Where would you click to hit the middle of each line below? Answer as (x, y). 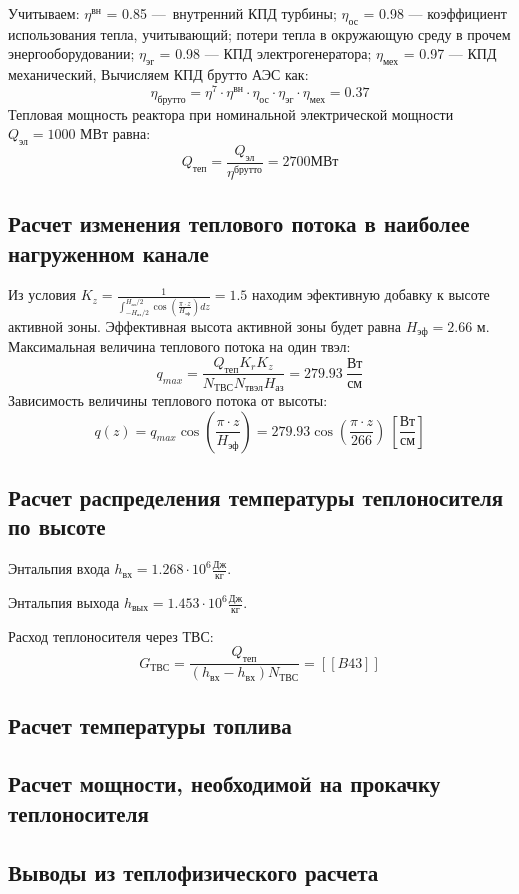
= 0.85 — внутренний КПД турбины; (221, 13)
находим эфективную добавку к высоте (371, 294)
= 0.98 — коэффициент (435, 13)
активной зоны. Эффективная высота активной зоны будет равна (205, 325)
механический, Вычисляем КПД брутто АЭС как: (158, 74)
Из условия (42, 294)
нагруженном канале (108, 252)
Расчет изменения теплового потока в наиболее (239, 223)
